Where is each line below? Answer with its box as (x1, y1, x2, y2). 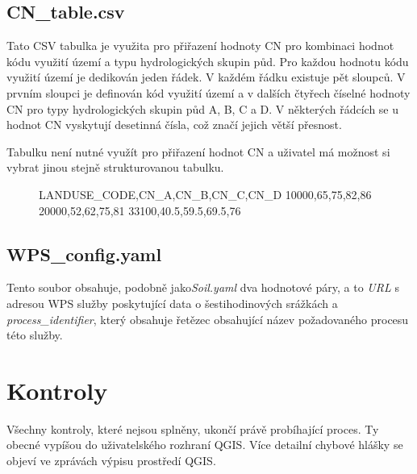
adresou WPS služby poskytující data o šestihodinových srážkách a (6, 294, 338, 311)
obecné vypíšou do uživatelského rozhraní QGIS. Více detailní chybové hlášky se (6, 436, 403, 453)
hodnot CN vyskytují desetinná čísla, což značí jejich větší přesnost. (6, 116, 342, 133)
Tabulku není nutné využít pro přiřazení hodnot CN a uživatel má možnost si (6, 143, 390, 160)
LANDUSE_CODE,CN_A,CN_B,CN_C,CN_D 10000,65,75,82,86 (39, 185, 372, 202)
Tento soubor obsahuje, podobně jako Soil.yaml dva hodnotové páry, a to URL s (6, 279, 399, 296)
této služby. (6, 326, 63, 343)
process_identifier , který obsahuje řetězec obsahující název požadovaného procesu (6, 310, 409, 327)
